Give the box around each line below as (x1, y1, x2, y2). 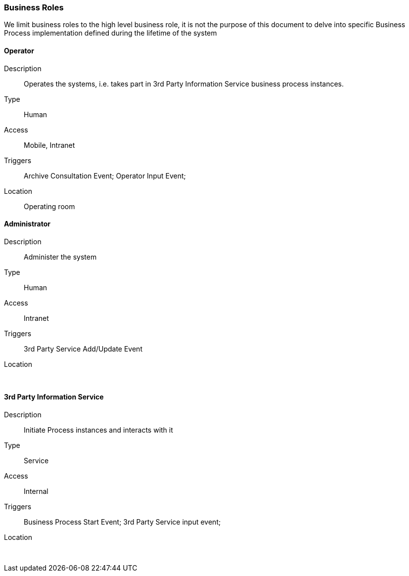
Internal (24, 487, 48, 496)
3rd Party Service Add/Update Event (24, 344, 142, 353)
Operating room (24, 202, 75, 211)
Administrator (4, 220, 50, 228)
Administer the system (24, 252, 97, 261)
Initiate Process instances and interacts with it (24, 426, 173, 435)
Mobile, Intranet (24, 140, 75, 149)
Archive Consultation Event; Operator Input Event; (24, 171, 186, 180)
